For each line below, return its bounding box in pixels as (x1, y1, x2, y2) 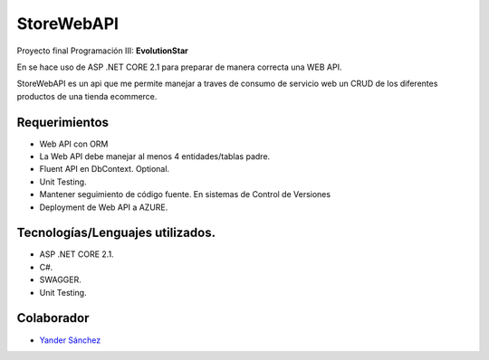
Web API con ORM (39, 138, 109, 149)
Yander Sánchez (39, 335, 101, 346)
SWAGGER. (39, 274, 81, 285)
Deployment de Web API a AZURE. (39, 202, 168, 213)
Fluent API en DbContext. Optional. (39, 164, 170, 175)
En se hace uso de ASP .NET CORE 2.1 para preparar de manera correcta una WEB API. (16, 62, 342, 72)
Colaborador (16, 310, 90, 326)
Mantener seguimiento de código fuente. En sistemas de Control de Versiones (39, 189, 331, 200)
